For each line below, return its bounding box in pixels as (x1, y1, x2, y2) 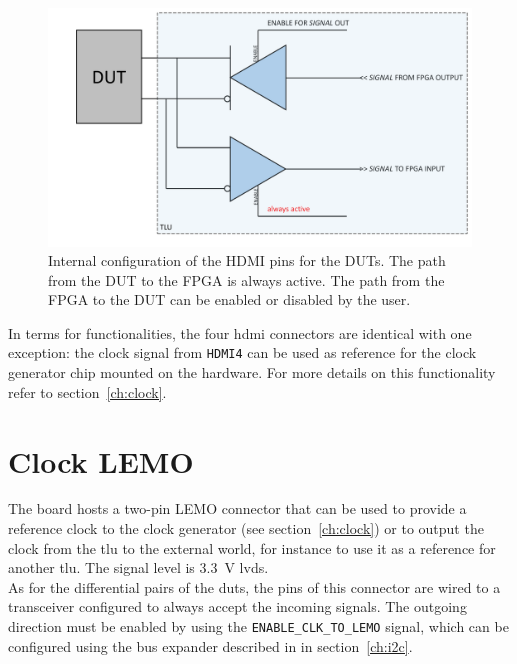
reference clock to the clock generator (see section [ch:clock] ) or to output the (8, 518, 484, 539)
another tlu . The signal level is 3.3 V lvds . (8, 557, 269, 578)
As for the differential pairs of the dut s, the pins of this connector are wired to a (8, 576, 501, 597)
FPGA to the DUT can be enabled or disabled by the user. (48, 289, 411, 310)
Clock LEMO (8, 440, 194, 481)
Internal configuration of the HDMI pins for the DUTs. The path (48, 250, 446, 271)
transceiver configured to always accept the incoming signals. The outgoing (8, 596, 467, 617)
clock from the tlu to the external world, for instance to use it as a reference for (8, 537, 496, 558)
